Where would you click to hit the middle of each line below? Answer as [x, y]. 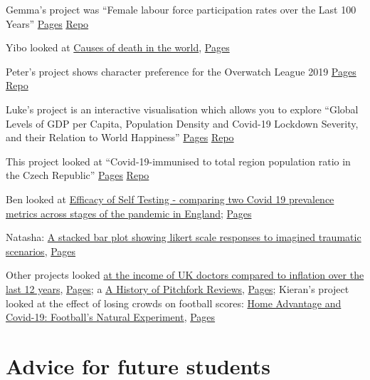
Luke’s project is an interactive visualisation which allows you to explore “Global [182, 109]
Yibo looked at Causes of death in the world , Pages [118, 47]
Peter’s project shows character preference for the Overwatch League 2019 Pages [181, 71]
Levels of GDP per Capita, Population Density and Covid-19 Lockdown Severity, [182, 123]
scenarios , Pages [41, 251]
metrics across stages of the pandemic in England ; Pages [129, 213]
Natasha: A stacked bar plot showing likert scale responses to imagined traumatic [184, 237]
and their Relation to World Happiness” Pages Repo [120, 137]
